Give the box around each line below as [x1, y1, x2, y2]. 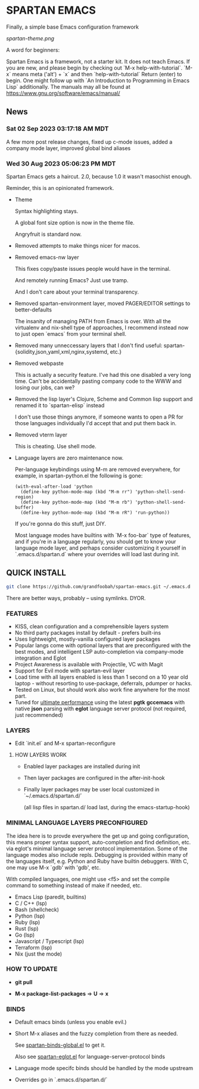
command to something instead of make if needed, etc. [6, 882, 142, 889]
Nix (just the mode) [14, 950, 63, 957]
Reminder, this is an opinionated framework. [6, 184, 114, 191]
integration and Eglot [14, 654, 67, 661]
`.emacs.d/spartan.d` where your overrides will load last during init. [14, 550, 180, 557]
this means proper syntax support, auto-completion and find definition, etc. [6, 838, 191, 845]
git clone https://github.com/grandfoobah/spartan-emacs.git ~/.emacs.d [6, 583, 191, 589]
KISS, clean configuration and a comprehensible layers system [14, 623, 169, 630]
